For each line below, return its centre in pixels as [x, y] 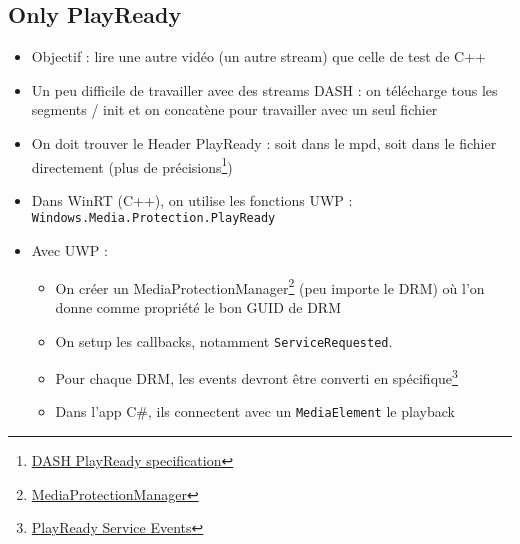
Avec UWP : [69, 250]
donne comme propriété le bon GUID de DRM [198, 306]
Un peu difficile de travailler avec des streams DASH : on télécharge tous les [264, 89]
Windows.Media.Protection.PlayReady [153, 218]
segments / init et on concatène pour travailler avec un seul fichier [234, 109]
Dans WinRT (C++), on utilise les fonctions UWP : [192, 199]
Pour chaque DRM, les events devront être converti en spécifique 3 [256, 376]
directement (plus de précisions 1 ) [132, 165]
